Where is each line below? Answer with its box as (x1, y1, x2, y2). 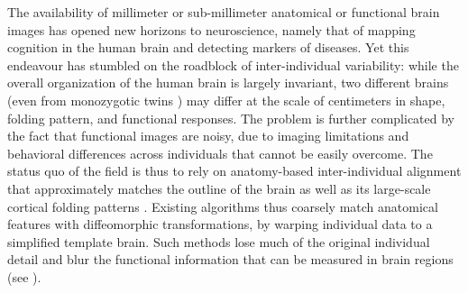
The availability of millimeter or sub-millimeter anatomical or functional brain (7, 3, 440, 21)
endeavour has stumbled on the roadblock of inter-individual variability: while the (7, 55, 459, 74)
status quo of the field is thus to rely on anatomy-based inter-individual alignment (7, 161, 462, 180)
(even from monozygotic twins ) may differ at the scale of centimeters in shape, (7, 90, 445, 109)
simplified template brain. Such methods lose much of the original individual (7, 232, 430, 251)
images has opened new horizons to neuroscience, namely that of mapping (7, 20, 416, 39)
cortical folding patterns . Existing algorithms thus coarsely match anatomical (7, 197, 438, 215)
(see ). (7, 267, 41, 286)
